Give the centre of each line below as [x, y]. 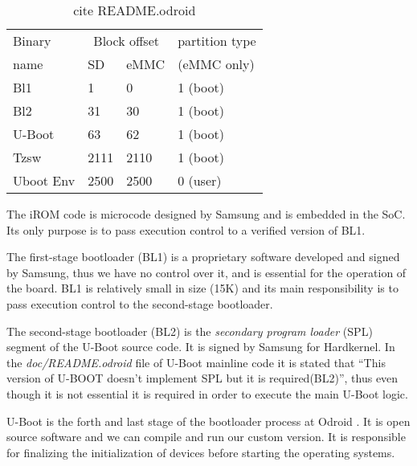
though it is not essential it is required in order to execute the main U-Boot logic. [207, 393]
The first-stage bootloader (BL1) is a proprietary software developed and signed [203, 257]
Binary [32, 41]
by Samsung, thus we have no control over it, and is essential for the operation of [206, 272]
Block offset [126, 41]
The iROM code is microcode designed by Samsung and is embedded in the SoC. [206, 214]
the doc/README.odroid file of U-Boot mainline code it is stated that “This [196, 362]
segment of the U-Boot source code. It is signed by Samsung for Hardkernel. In [201, 347]
